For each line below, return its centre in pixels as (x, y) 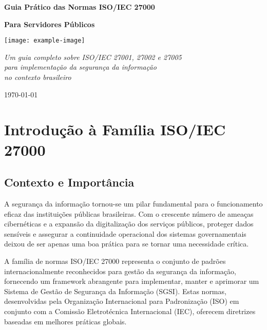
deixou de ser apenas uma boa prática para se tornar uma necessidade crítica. (127, 244)
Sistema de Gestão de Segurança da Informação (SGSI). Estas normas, (115, 291)
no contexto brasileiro (38, 77)
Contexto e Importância (69, 182)
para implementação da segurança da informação (80, 67)
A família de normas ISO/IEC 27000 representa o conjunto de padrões (115, 261)
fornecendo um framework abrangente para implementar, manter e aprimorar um (132, 281)
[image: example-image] (45, 41)
